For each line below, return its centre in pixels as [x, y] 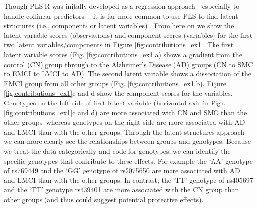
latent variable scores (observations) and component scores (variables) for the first [128, 35]
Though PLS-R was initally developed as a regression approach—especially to [122, 6]
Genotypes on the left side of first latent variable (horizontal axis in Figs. [115, 102]
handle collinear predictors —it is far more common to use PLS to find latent [121, 16]
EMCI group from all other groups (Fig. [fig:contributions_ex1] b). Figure [115, 83]
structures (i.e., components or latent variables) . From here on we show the [119, 25]
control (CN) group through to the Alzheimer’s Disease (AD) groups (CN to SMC [128, 64]
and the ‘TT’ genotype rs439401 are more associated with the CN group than [122, 190]
